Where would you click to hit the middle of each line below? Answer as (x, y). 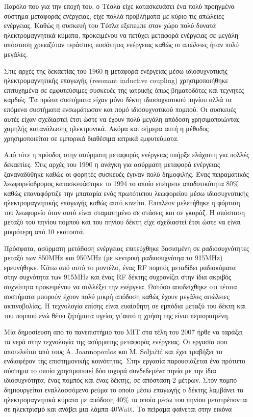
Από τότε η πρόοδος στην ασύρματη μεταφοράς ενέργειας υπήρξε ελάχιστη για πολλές (127, 154)
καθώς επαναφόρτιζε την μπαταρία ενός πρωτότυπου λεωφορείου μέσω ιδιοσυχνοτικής (126, 193)
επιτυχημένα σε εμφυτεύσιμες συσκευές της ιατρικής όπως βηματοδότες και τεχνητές (124, 90)
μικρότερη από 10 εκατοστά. (44, 232)
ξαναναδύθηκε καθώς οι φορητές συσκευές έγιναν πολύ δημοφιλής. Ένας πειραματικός (126, 174)
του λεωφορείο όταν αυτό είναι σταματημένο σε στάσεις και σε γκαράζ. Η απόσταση (125, 212)
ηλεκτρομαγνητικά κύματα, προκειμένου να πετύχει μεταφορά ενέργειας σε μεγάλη (121, 35)
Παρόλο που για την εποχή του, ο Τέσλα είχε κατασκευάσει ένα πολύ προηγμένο (119, 6)
